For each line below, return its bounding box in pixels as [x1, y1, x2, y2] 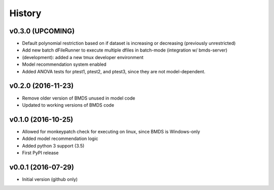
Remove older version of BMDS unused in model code [22, 95, 135, 101]
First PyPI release [22, 150, 59, 156]
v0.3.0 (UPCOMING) [9, 27, 75, 35]
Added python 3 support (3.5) [22, 142, 85, 149]
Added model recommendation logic [22, 135, 98, 141]
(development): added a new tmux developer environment [22, 54, 144, 60]
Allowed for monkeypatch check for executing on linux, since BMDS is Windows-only [22, 128, 200, 134]
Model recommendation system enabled [22, 61, 107, 68]
